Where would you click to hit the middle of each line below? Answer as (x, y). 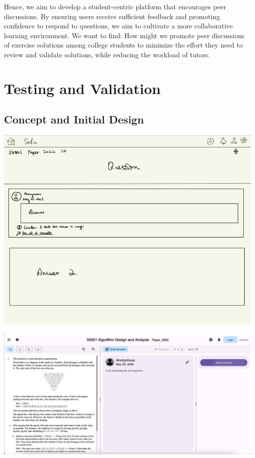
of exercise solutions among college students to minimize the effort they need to (123, 45)
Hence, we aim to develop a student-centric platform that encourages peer (115, 6)
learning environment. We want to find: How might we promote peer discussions (124, 35)
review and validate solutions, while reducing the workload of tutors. (107, 54)
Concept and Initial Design (74, 119)
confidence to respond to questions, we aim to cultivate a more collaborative (118, 26)
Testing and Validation (82, 88)
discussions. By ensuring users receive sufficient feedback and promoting (112, 16)
